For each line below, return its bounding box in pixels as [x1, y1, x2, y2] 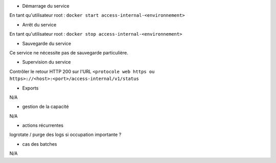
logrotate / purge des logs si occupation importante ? [9, 131, 122, 138]
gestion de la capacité [22, 103, 69, 110]
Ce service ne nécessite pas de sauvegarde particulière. [9, 49, 128, 56]
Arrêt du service [22, 21, 57, 28]
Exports [22, 85, 39, 91]
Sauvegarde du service [22, 40, 72, 46]
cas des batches [22, 141, 57, 147]
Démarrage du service [22, 3, 70, 9]
